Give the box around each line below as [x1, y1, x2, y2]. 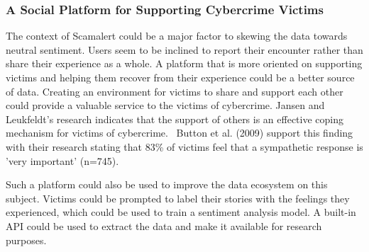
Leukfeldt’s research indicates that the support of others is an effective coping [6, 111, 344, 126]
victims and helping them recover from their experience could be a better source [6, 70, 355, 84]
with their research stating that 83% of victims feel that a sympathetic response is [6, 139, 363, 154]
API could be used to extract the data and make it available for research [6, 218, 322, 233]
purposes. [6, 232, 47, 247]
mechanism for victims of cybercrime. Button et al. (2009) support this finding [6, 125, 353, 140]
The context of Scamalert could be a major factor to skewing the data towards [6, 28, 348, 43]
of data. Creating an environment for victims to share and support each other [6, 84, 343, 98]
